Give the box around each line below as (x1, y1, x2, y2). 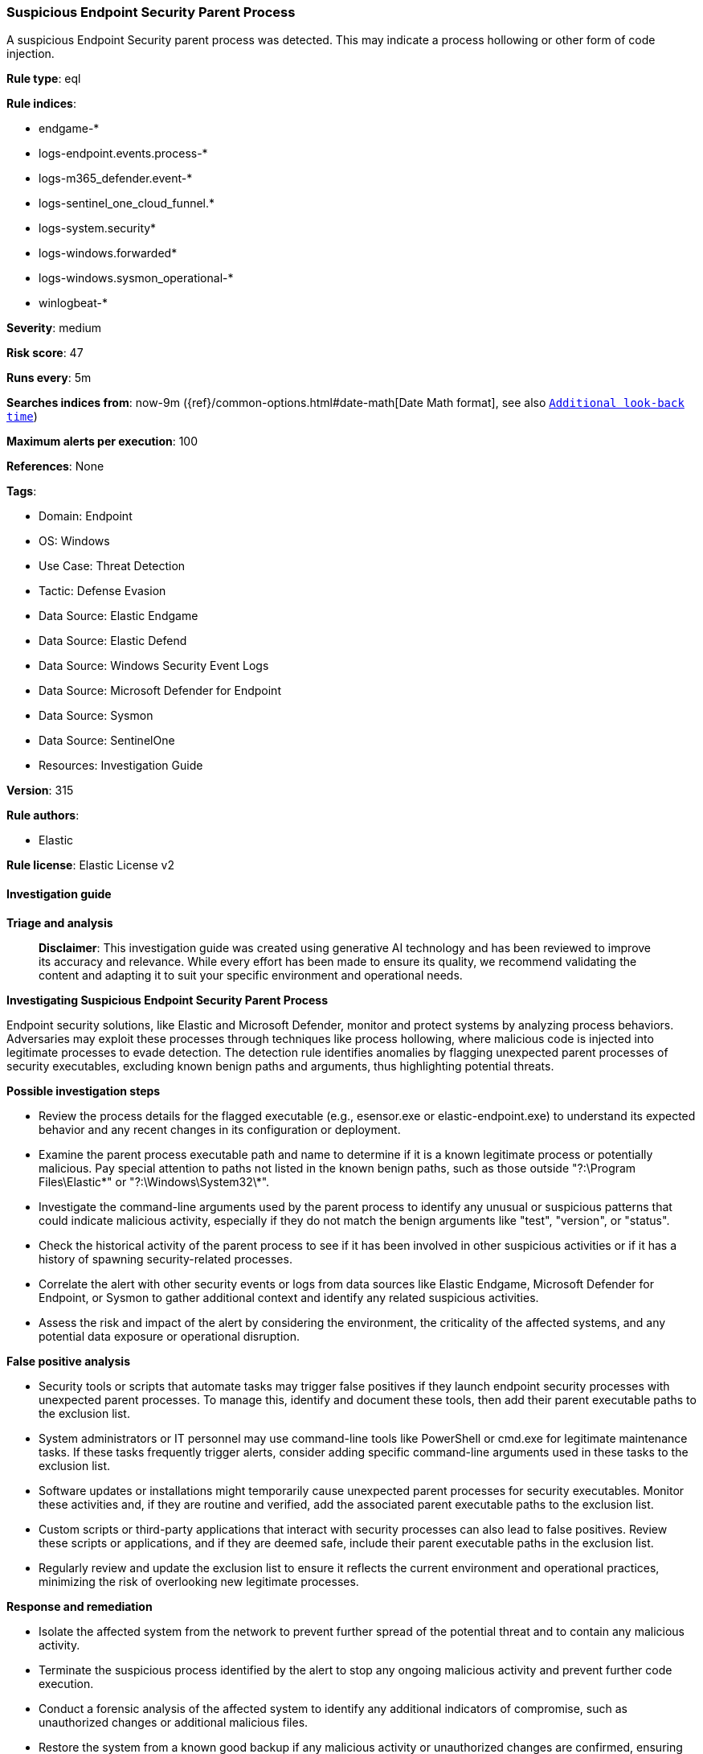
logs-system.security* (39, 221, 157, 236)
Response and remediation (6, 1599, 153, 1613)
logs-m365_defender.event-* (39, 171, 193, 186)
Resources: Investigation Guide (39, 758, 203, 773)
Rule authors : (6, 808, 80, 823)
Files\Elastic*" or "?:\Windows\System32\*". (39, 1174, 270, 1189)
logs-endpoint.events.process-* (39, 146, 208, 161)
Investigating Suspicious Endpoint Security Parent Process (6, 992, 329, 1007)
